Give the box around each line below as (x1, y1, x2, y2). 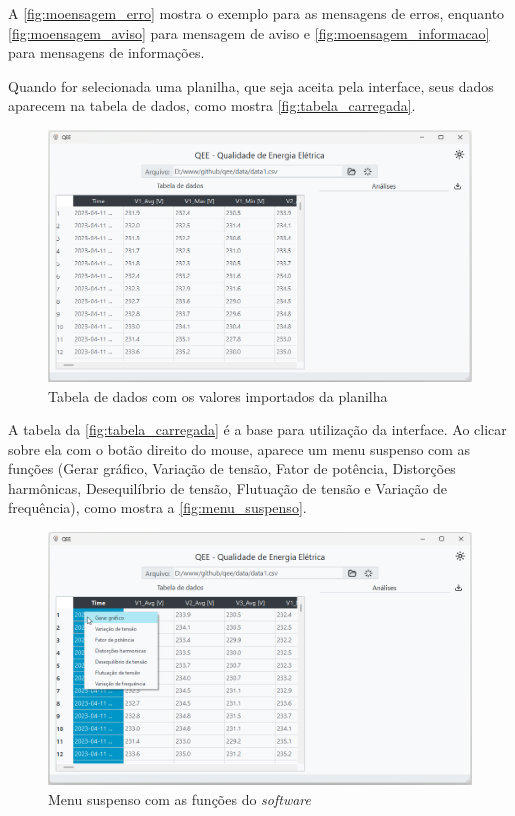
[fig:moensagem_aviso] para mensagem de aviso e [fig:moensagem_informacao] (8, 22, 490, 43)
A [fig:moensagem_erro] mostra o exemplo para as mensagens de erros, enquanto (8, 3, 505, 23)
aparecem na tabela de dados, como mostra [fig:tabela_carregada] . (8, 95, 416, 116)
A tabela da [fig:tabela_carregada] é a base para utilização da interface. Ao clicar (8, 419, 507, 440)
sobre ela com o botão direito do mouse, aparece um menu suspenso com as (8, 438, 471, 459)
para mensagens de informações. (8, 42, 205, 63)
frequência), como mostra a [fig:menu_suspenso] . (8, 497, 307, 518)
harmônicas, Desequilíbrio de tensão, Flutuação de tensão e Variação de (8, 477, 448, 498)
